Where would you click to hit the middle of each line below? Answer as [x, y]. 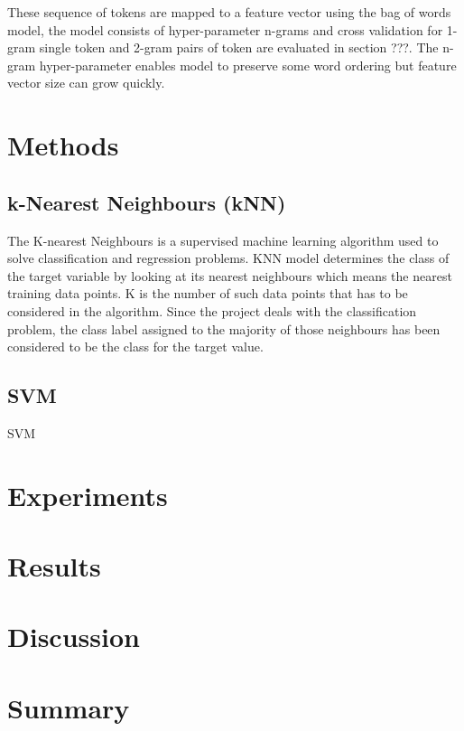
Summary [69, 707]
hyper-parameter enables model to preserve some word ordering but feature [248, 65]
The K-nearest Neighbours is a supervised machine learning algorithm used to [223, 240]
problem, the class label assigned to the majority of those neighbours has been [224, 328]
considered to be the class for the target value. [135, 347]
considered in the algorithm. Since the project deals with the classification [212, 310]
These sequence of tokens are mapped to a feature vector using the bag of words [229, 12]
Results [54, 566]
